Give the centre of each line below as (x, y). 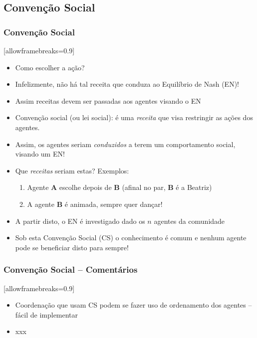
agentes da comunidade (189, 221)
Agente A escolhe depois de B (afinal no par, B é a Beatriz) (120, 187)
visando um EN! (40, 154)
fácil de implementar (47, 314)
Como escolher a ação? (50, 67)
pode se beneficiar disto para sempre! (72, 247)
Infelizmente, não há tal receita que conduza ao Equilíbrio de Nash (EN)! (127, 84)
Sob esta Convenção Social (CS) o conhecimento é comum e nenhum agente (131, 238)
